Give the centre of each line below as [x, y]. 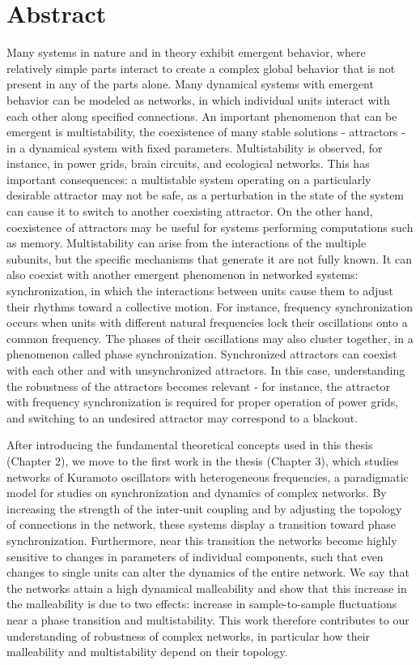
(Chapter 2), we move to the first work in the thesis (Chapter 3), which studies [203, 460]
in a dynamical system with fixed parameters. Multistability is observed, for [195, 147]
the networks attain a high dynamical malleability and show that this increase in [207, 588]
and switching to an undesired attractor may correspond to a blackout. [182, 417]
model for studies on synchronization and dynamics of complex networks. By [197, 493]
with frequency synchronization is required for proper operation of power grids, [203, 402]
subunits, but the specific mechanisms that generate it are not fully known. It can [209, 258]
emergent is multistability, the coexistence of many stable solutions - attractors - [206, 132]
